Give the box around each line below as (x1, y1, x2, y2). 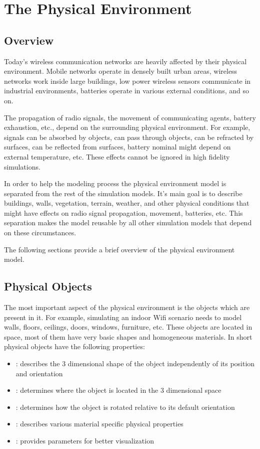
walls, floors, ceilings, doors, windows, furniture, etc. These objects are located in (4, 322, 252, 332)
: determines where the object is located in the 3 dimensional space (15, 385, 221, 395)
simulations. (4, 161, 40, 172)
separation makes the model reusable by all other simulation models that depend (4, 217, 252, 228)
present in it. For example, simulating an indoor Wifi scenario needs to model (4, 312, 242, 322)
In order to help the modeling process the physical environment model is (4, 178, 226, 189)
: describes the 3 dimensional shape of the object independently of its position (15, 358, 255, 369)
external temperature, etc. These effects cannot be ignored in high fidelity (4, 151, 230, 162)
